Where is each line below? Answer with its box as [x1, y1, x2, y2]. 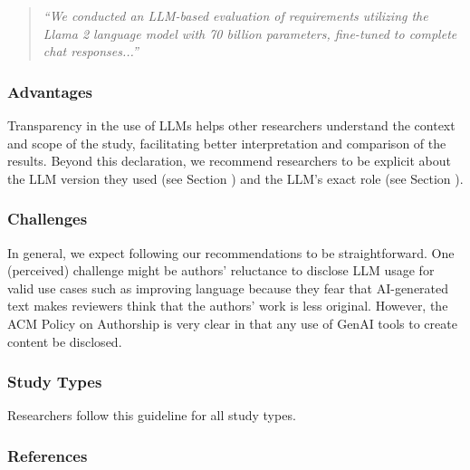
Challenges [7, 207, 88, 230]
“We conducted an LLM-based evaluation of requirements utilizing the [43, 6, 428, 24]
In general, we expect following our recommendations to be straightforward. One [7, 243, 455, 262]
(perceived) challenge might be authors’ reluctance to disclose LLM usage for [7, 261, 435, 280]
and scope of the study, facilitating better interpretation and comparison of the [7, 133, 446, 152]
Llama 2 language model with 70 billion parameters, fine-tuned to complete [43, 24, 457, 43]
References [7, 444, 88, 466]
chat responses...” [43, 42, 139, 61]
